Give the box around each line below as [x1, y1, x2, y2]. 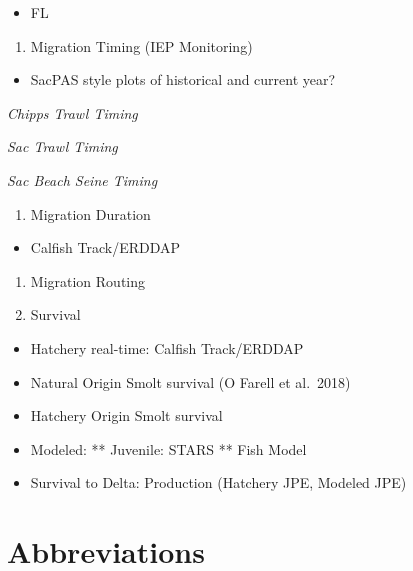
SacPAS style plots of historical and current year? [30, 69, 336, 90]
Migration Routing [30, 270, 146, 291]
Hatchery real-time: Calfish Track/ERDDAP [30, 337, 304, 358]
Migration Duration [30, 203, 151, 224]
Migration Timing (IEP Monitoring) [30, 35, 253, 56]
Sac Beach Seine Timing [7, 169, 158, 190]
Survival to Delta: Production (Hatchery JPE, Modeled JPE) [30, 472, 407, 493]
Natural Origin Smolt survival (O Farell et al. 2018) [30, 371, 351, 392]
